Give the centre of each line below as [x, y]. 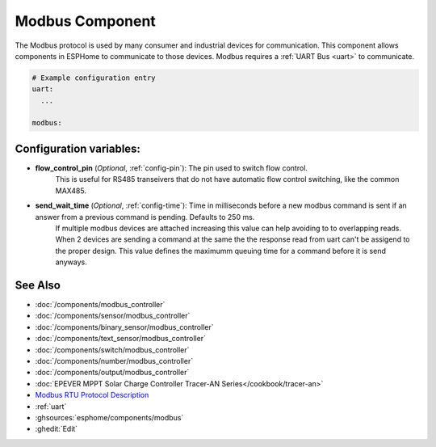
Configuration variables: [78, 148]
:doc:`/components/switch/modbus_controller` [112, 350]
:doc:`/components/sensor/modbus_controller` [113, 316]
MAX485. [71, 191]
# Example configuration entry [94, 78]
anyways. [71, 262]
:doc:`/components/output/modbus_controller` [112, 373]
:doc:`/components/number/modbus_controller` [114, 361]
